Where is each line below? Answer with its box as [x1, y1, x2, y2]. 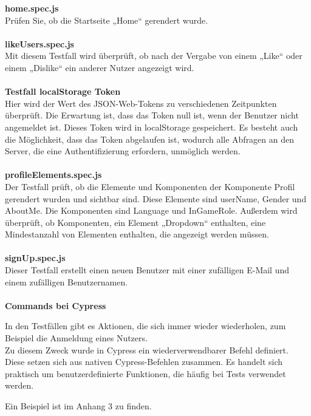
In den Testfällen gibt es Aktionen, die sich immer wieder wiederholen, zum [5, 319, 286, 332]
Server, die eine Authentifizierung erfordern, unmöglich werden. [5, 145, 241, 157]
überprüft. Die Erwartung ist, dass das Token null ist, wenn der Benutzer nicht [5, 109, 299, 121]
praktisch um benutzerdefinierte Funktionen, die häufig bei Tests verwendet [5, 367, 286, 380]
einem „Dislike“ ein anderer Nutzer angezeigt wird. [5, 61, 194, 73]
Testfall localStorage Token [5, 85, 121, 98]
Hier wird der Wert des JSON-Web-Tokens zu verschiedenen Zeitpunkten [5, 97, 277, 109]
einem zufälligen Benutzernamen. [5, 275, 128, 288]
